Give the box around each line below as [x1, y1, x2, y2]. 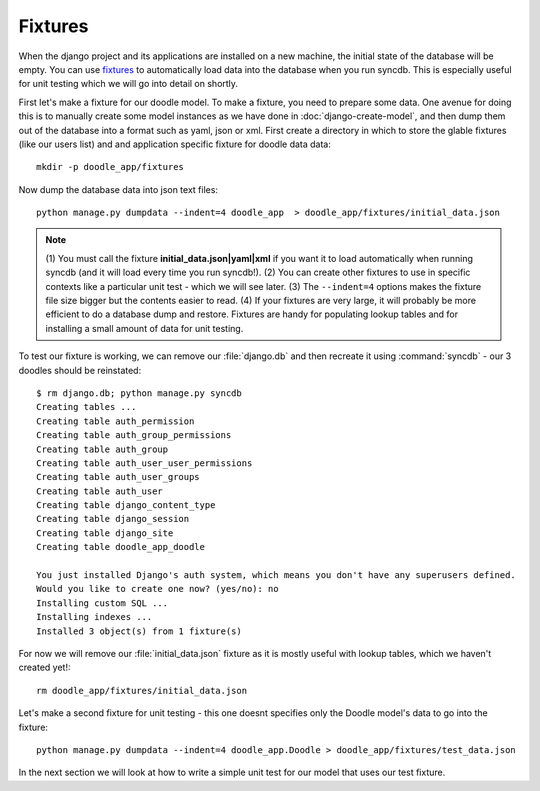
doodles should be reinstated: [18, 364, 142, 376]
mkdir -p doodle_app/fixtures [36, 161, 185, 173]
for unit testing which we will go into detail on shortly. [18, 78, 239, 90]
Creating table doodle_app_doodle [36, 541, 205, 553]
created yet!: [18, 661, 71, 674]
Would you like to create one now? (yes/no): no [36, 583, 279, 595]
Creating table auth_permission [36, 415, 195, 427]
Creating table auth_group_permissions [36, 430, 232, 441]
